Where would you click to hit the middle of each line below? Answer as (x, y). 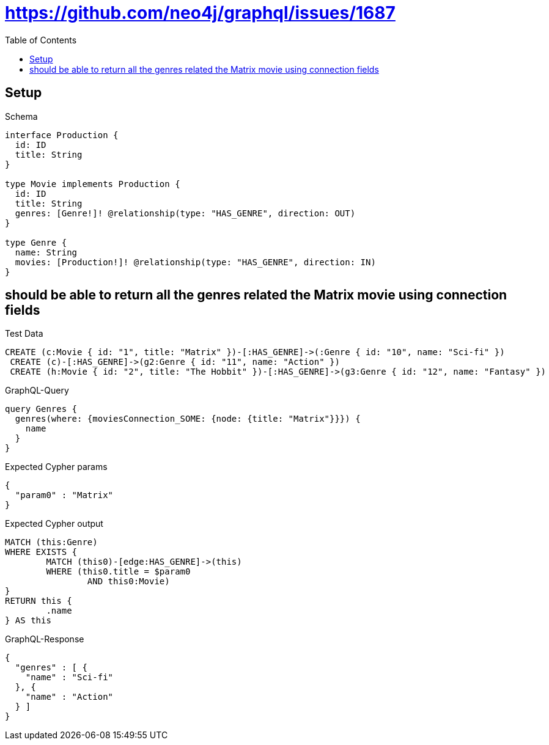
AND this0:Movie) (128, 582)
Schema (21, 116)
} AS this (28, 621)
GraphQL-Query (37, 391)
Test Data (24, 334)
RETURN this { (39, 601)
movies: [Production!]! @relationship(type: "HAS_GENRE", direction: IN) (195, 262)
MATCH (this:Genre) (51, 542)
